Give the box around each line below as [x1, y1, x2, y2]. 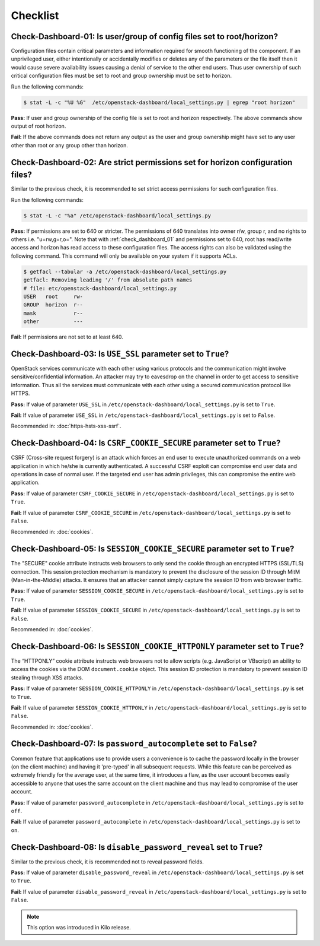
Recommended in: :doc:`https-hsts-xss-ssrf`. [11, 422, 121, 430]
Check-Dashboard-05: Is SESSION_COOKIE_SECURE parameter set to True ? [11, 544, 295, 554]
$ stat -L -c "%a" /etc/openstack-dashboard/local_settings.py [23, 212, 212, 219]
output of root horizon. [11, 122, 66, 129]
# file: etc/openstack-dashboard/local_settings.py [23, 285, 177, 292]
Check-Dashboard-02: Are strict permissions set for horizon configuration [11, 157, 293, 167]
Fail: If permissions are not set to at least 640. [11, 333, 124, 341]
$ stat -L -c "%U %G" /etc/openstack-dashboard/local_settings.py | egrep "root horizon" [23, 99, 296, 106]
